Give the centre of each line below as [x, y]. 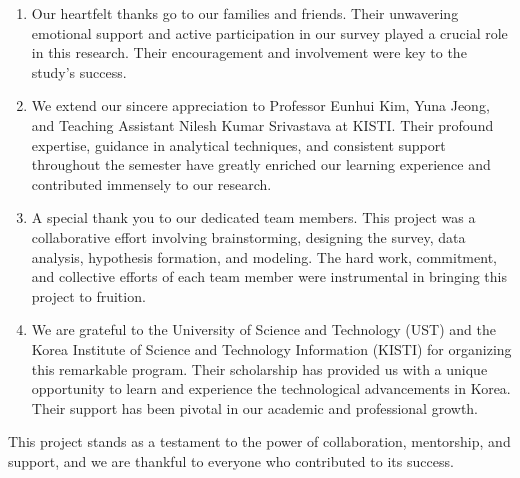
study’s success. [79, 71]
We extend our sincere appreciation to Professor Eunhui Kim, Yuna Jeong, [260, 105]
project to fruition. [88, 295]
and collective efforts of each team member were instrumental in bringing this [269, 276]
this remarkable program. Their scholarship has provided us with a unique [259, 368]
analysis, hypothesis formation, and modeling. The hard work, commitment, [264, 256]
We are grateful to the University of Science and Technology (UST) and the [263, 329]
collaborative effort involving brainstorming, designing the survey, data [248, 236]
